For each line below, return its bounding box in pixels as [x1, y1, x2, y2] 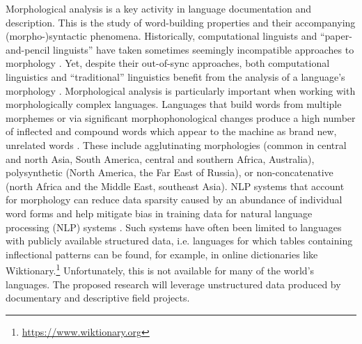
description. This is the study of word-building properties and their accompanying [6, 15, 356, 29]
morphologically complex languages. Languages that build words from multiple [6, 97, 342, 111]
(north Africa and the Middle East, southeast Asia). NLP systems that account [6, 178, 345, 193]
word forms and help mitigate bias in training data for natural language [6, 205, 313, 220]
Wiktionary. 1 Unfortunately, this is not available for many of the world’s [6, 261, 315, 277]
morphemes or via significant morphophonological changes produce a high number [6, 110, 356, 125]
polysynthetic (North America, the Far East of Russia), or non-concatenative [6, 165, 333, 180]
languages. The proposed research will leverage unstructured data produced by [6, 276, 341, 291]
